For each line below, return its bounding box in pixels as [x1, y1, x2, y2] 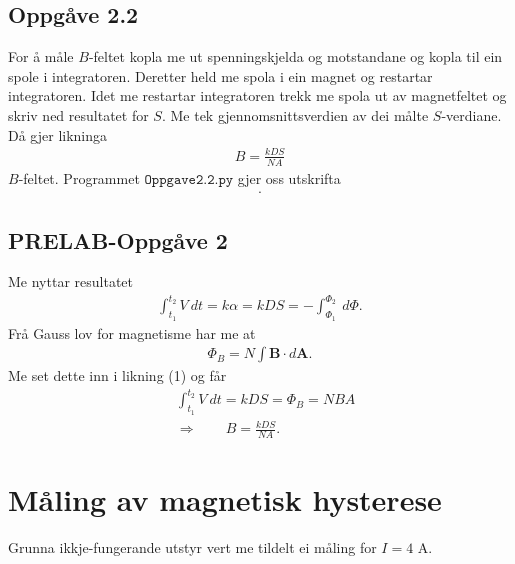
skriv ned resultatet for [8, 104, 149, 125]
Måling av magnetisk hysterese [8, 479, 442, 520]
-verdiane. [441, 104, 502, 125]
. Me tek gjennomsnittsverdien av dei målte [161, 104, 429, 125]
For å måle [8, 46, 74, 67]
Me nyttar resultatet [8, 271, 133, 292]
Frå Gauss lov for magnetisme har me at [8, 322, 256, 343]
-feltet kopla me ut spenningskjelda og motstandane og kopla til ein [88, 46, 503, 67]
